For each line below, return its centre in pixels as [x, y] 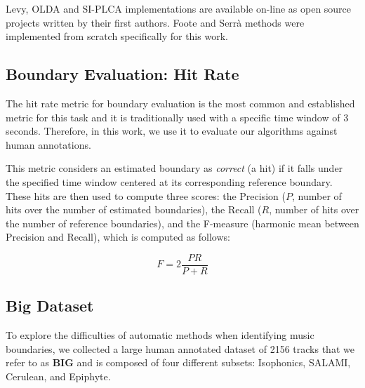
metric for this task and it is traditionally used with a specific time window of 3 [177, 117]
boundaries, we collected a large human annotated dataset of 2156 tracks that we [180, 348]
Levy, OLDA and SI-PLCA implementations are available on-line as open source [179, 8]
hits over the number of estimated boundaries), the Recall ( [134, 209]
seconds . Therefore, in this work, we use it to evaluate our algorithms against [172, 131]
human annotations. [48, 144]
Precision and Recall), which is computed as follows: [118, 237]
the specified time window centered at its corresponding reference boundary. [169, 181]
